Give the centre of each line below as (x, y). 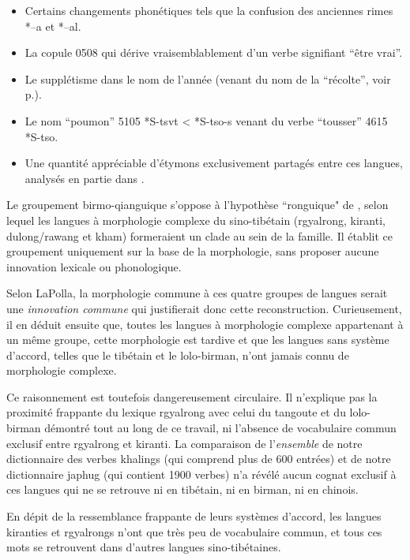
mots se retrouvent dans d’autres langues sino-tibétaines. (144, 547)
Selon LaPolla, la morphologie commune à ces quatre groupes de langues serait (197, 293)
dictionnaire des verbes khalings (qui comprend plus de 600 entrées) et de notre (199, 459)
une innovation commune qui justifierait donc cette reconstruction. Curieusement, (204, 308)
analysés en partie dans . (85, 178)
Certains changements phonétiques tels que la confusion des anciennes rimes (209, 10)
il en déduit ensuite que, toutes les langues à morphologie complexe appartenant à (205, 324)
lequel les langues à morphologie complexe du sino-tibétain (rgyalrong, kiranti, (196, 220)
